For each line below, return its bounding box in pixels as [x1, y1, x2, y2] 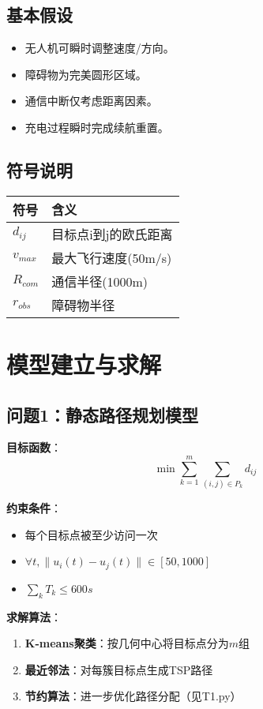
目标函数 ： [6, 439, 62, 456]
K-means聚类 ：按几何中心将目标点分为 [24, 635, 229, 651]
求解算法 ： [6, 608, 62, 625]
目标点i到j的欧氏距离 [51, 224, 173, 243]
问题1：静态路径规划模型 [6, 402, 199, 426]
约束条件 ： [6, 500, 62, 516]
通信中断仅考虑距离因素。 [24, 92, 158, 109]
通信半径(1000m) [51, 272, 148, 291]
